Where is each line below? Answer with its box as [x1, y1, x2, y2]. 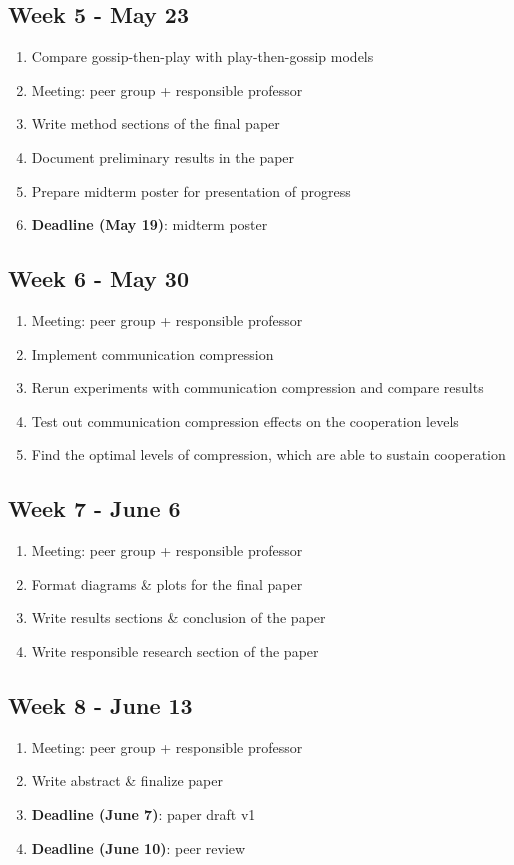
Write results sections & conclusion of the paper [31, 607, 326, 628]
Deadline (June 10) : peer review [31, 837, 246, 858]
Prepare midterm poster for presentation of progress [31, 180, 351, 201]
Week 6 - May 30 [8, 263, 190, 294]
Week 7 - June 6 [8, 493, 181, 524]
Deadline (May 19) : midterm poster [31, 214, 268, 235]
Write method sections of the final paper [31, 113, 280, 134]
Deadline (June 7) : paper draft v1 [31, 803, 256, 824]
